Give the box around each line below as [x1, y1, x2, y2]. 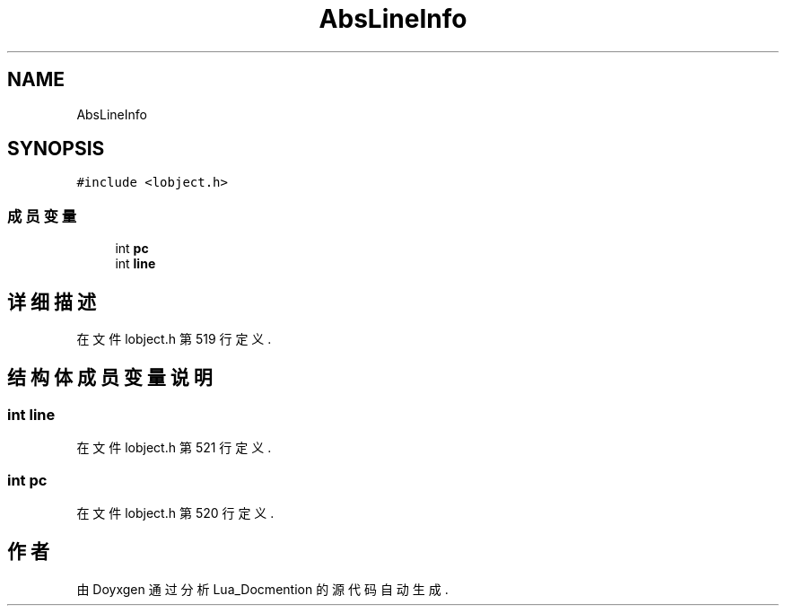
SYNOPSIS [7, 137, 105, 161]
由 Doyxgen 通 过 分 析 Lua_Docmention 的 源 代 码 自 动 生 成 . [76, 581, 449, 597]
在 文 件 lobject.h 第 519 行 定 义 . [76, 331, 272, 347]
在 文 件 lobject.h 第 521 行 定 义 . [76, 440, 272, 456]
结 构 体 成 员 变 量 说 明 [7, 366, 213, 390]
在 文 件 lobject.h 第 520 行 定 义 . [76, 505, 275, 521]
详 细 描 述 [7, 290, 96, 313]
